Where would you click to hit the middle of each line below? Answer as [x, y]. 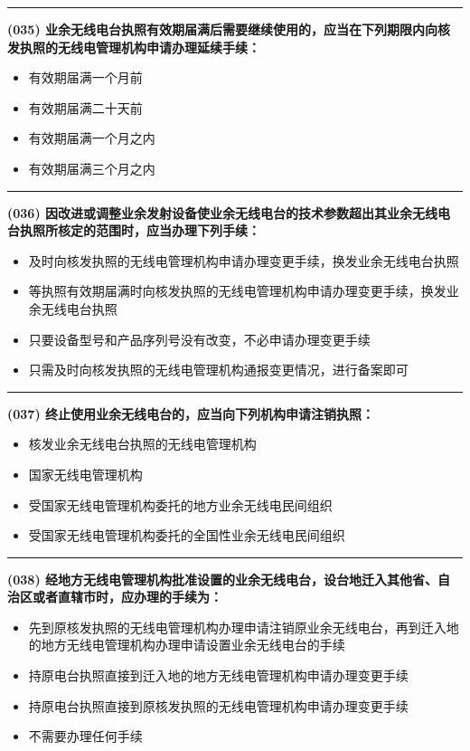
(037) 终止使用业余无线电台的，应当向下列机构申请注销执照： [191, 413]
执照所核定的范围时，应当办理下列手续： [140, 230]
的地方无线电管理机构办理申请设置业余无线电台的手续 [187, 645]
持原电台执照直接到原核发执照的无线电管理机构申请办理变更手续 [218, 705]
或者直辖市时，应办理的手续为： [127, 597]
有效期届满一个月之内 [92, 138]
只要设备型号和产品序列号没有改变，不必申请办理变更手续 [199, 339]
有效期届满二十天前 [85, 107]
